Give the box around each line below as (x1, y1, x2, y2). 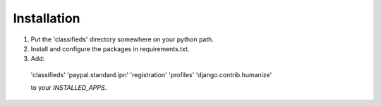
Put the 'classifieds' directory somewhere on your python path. (30, 35, 214, 44)
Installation (13, 11, 80, 26)
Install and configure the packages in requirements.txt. (30, 44, 190, 53)
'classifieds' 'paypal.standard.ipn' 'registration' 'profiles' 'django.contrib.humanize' (30, 70, 272, 79)
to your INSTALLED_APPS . (30, 84, 107, 92)
